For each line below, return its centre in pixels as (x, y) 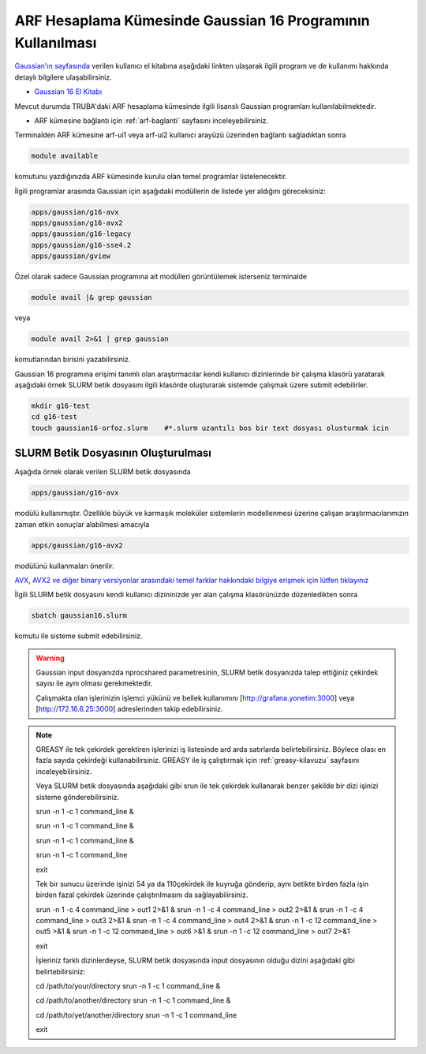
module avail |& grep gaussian (92, 297)
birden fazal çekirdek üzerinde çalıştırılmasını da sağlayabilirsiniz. (142, 895)
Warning (50, 658)
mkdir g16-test (60, 406)
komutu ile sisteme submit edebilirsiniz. (78, 636)
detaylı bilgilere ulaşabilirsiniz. (63, 77)
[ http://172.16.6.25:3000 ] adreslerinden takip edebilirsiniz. (129, 709)
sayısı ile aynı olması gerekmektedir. (94, 683)
